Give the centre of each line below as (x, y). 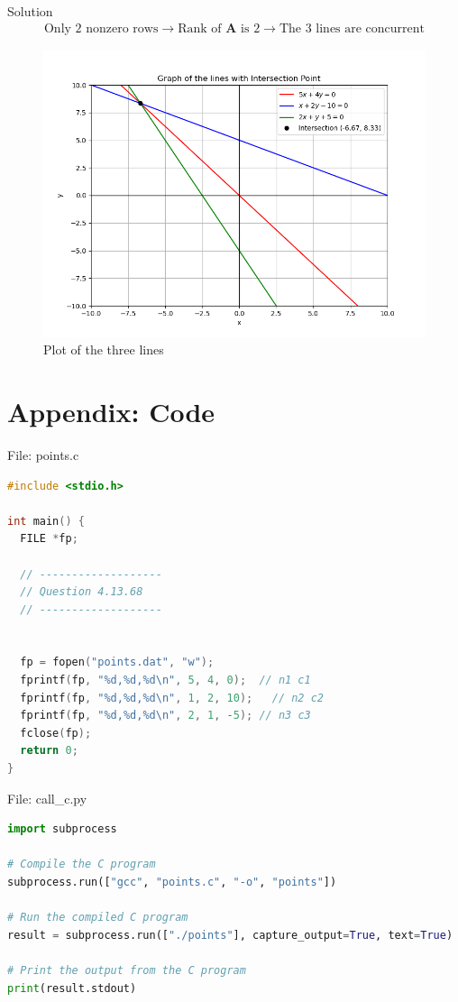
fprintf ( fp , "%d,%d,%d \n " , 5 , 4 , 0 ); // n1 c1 (165, 680)
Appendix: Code (111, 411)
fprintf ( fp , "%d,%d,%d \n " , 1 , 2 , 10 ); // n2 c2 (172, 698)
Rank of (200, 28)
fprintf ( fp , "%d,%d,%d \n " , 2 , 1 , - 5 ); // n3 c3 (165, 716)
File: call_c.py (47, 798)
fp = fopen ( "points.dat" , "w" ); (117, 662)
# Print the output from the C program (127, 970)
